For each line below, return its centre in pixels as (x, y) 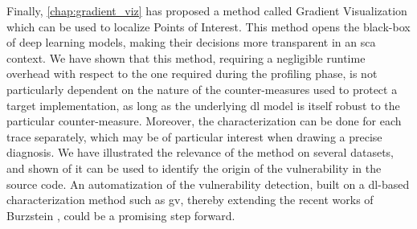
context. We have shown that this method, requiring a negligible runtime (186, 57)
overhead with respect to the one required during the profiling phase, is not (192, 74)
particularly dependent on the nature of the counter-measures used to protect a (202, 89)
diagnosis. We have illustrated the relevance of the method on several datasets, (200, 152)
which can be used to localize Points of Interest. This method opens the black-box (208, 26)
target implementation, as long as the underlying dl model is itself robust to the (203, 105)
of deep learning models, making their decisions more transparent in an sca (191, 42)
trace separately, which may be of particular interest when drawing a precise (194, 136)
